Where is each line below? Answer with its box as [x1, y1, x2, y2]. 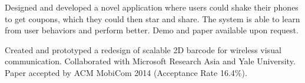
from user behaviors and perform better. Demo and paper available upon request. [5, 24, 299, 36]
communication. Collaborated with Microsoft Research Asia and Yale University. [5, 55, 296, 67]
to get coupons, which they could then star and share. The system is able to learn [5, 12, 300, 25]
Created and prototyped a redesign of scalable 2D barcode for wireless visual [5, 43, 281, 56]
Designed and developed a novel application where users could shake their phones [5, 1, 299, 13]
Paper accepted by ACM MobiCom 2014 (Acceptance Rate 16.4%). [5, 66, 247, 78]
